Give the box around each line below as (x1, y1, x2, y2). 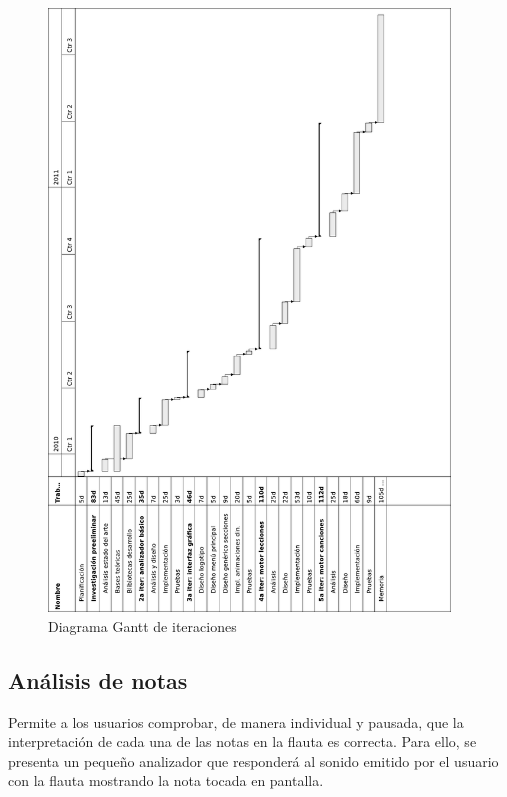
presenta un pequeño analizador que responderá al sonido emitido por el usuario (8, 750, 499, 771)
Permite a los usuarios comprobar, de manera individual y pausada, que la (8, 711, 464, 732)
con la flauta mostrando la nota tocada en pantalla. (8, 770, 324, 791)
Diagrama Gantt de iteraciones (48, 615, 237, 636)
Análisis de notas (8, 664, 188, 695)
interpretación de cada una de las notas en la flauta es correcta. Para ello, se (8, 731, 477, 752)
